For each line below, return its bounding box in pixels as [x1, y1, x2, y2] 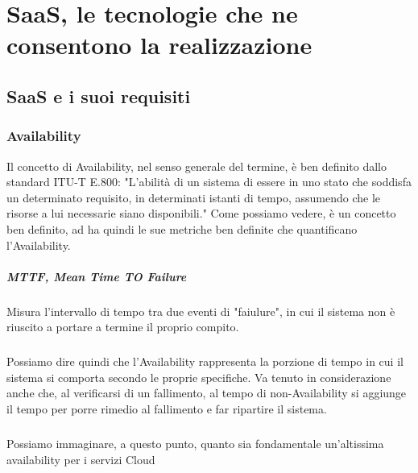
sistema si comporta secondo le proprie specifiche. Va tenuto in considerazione [6, 368, 391, 385]
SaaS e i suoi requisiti [6, 83, 191, 108]
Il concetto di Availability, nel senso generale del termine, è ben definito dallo [6, 157, 387, 174]
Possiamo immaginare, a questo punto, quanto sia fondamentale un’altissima [6, 435, 384, 451]
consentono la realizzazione [6, 28, 312, 61]
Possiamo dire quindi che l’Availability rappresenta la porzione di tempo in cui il [6, 353, 404, 370]
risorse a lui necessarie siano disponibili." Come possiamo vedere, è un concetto [6, 205, 396, 222]
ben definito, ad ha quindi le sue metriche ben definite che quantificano [6, 220, 358, 237]
